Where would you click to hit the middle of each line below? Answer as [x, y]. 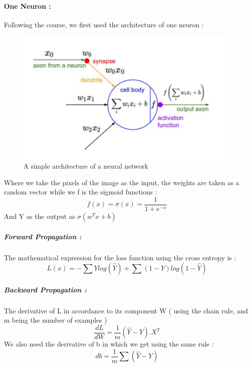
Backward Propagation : [45, 289]
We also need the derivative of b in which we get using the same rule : [109, 344]
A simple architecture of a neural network [86, 166]
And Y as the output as [40, 216]
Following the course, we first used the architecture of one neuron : [104, 24]
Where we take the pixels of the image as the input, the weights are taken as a [122, 182]
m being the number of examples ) [55, 320]
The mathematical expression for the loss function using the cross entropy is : [120, 257]
